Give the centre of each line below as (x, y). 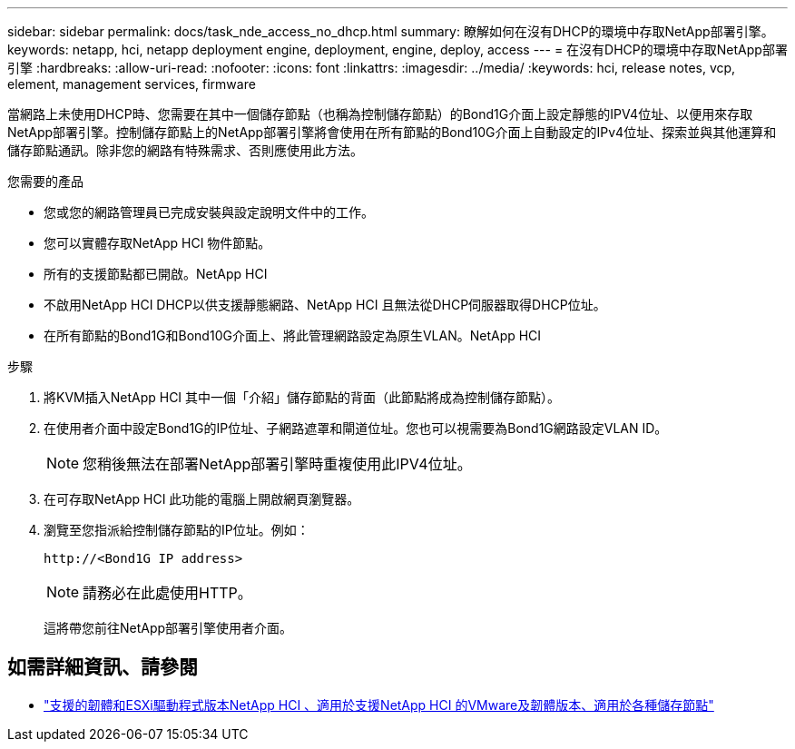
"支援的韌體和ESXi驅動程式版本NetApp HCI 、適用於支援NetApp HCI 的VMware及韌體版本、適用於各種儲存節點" (379, 705)
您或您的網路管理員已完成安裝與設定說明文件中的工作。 (209, 212)
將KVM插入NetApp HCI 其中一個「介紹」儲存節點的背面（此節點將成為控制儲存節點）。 (302, 397)
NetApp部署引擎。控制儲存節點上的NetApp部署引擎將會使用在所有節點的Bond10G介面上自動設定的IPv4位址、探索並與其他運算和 (392, 132)
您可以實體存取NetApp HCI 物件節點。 (157, 243)
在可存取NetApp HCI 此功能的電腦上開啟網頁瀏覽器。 (202, 499)
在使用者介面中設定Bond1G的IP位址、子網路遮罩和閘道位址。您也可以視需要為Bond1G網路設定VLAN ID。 (356, 428)
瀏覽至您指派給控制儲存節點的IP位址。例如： (177, 530)
